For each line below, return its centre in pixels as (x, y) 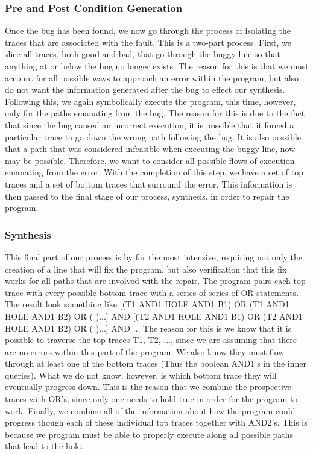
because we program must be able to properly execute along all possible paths (149, 434)
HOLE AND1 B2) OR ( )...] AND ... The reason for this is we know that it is (148, 328)
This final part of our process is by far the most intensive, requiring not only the (154, 257)
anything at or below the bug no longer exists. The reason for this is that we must (157, 66)
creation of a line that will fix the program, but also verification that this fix (146, 269)
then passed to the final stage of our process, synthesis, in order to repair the (147, 196)
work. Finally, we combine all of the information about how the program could (150, 410)
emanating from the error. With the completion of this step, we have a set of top (154, 172)
